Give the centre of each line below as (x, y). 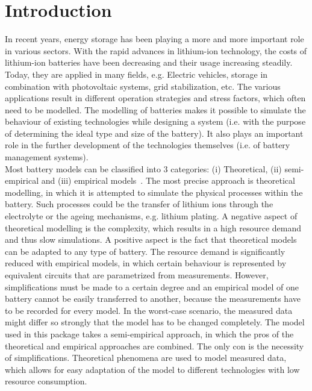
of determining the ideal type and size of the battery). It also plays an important (154, 133)
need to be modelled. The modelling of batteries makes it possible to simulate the (155, 109)
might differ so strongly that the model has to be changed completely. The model (155, 322)
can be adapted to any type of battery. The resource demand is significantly (145, 251)
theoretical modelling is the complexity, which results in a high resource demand (153, 227)
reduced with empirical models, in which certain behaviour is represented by (146, 263)
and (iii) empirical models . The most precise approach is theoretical (168, 180)
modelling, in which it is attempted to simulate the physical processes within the (154, 192)
